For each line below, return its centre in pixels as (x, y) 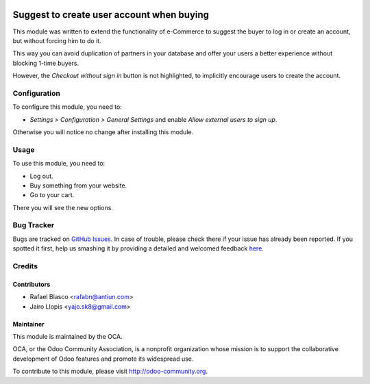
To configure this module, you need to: (67, 107)
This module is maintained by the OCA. (67, 336)
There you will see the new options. (63, 207)
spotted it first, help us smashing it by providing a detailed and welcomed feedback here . (138, 248)
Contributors (32, 284)
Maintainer (28, 324)
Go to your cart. (52, 195)
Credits (25, 266)
